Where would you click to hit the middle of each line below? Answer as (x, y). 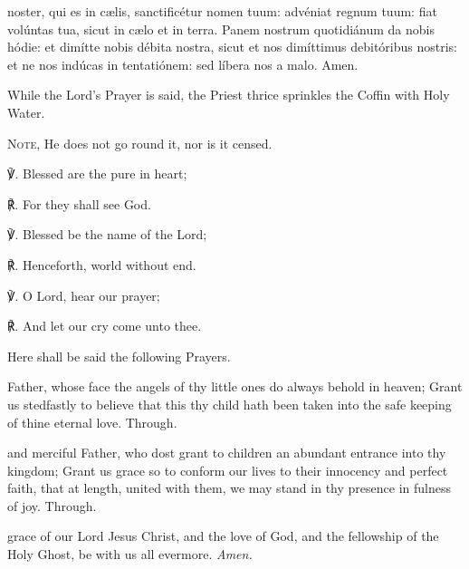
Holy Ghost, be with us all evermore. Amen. (130, 554)
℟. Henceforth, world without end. (102, 264)
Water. (26, 112)
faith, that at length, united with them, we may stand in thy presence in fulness (229, 488)
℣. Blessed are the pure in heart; (97, 174)
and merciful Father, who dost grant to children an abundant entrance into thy (227, 453)
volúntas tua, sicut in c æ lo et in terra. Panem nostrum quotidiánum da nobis (221, 29)
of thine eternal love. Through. (92, 422)
